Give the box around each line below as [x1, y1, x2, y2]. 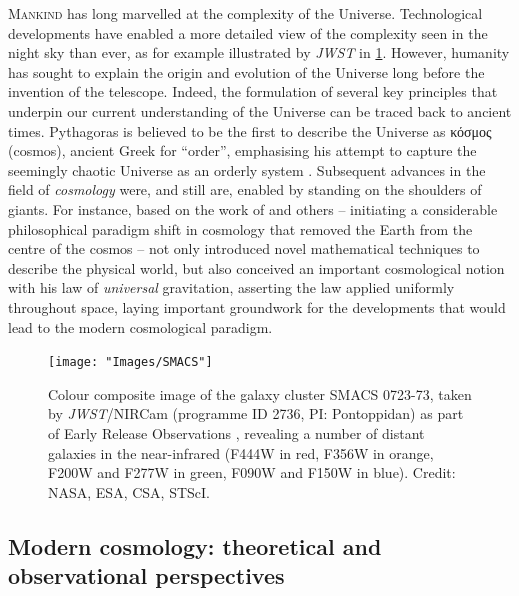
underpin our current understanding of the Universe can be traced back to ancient [8, 100, 512, 121]
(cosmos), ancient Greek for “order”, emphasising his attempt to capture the [8, 140, 477, 161]
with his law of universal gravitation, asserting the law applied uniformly [8, 277, 455, 298]
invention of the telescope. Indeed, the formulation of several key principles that [8, 81, 498, 102]
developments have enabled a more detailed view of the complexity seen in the [8, 22, 488, 43]
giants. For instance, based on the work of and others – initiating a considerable [8, 198, 498, 219]
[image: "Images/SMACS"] [48, 355, 213, 370]
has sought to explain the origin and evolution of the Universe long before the [8, 61, 485, 82]
